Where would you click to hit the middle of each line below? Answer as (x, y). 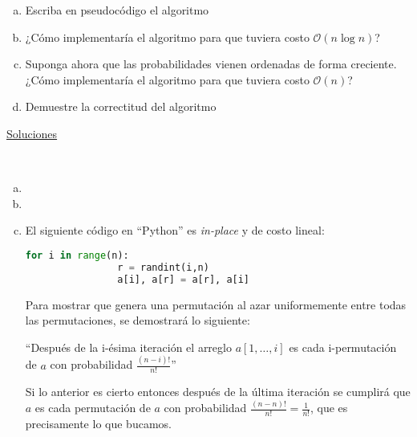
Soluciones (32, 133)
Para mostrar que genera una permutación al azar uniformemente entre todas (216, 304)
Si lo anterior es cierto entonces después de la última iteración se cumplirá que (218, 392)
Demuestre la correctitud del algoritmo (121, 106)
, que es (329, 408)
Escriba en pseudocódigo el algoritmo (117, 10)
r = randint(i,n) (163, 267)
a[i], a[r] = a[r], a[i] (184, 279)
